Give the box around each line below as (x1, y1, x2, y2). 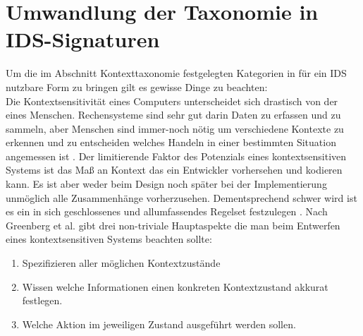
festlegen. (22, 293, 63, 308)
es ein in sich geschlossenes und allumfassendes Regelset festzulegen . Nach (6, 204, 328, 219)
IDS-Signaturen (6, 25, 160, 54)
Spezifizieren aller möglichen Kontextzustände (22, 256, 221, 270)
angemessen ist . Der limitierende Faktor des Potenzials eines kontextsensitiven (6, 148, 347, 163)
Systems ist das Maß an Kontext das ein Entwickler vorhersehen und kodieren (6, 162, 343, 177)
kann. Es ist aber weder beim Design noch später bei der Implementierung (6, 176, 327, 191)
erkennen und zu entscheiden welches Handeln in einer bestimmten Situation (6, 135, 336, 150)
